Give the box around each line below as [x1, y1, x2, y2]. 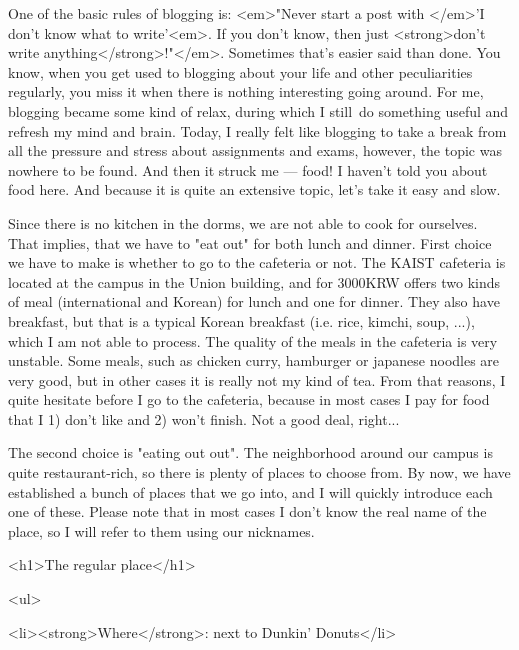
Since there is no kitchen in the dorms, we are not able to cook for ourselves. [8, 212, 478, 233]
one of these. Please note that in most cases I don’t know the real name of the [8, 501, 487, 522]
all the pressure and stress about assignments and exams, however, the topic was [8, 140, 502, 161]
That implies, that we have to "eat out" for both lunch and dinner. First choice [8, 232, 492, 253]
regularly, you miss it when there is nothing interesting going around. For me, [8, 81, 484, 102]
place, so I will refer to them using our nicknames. [8, 520, 315, 541]
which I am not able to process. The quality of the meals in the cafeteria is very [8, 330, 498, 351]
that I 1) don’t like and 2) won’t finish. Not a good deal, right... [8, 408, 400, 429]
